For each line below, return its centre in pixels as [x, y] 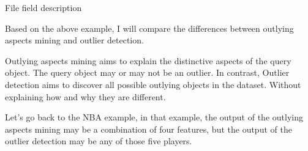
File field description [43, 7]
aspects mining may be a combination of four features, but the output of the [148, 129]
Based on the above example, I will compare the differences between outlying [149, 28]
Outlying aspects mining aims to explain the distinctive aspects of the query [148, 60]
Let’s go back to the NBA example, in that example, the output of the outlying [154, 117]
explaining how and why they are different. [85, 96]
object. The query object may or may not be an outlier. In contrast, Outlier [147, 72]
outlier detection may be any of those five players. [99, 141]
